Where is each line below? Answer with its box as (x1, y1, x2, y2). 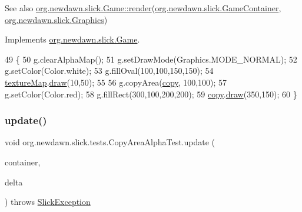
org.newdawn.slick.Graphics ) (5, 13, 108, 25)
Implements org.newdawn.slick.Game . (5, 33, 140, 45)
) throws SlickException (5, 195, 91, 208)
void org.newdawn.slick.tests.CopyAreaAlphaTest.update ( (5, 136, 215, 148)
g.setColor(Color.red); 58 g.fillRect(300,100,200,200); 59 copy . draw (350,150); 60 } (5, 87, 297, 100)
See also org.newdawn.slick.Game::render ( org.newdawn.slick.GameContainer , (5, 2, 281, 14)
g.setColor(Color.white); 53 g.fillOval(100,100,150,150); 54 (5, 64, 214, 77)
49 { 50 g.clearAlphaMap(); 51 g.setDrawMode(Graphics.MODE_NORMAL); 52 (5, 53, 297, 65)
